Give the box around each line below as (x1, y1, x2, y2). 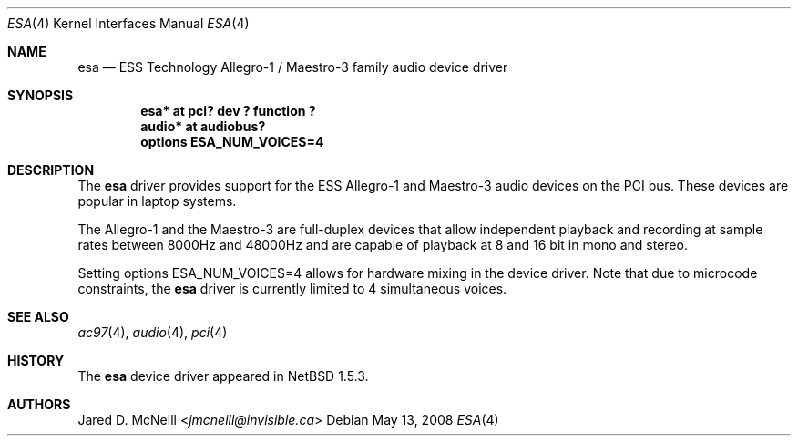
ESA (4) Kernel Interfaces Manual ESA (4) (7, 15, 250, 31)
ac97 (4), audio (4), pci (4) (77, 325, 228, 340)
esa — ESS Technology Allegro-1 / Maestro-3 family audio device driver (77, 59, 508, 75)
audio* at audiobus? (140, 118, 266, 134)
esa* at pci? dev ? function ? (140, 103, 316, 118)
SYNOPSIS (7, 88, 74, 103)
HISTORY (7, 353, 65, 368)
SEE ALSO (7, 309, 69, 325)
